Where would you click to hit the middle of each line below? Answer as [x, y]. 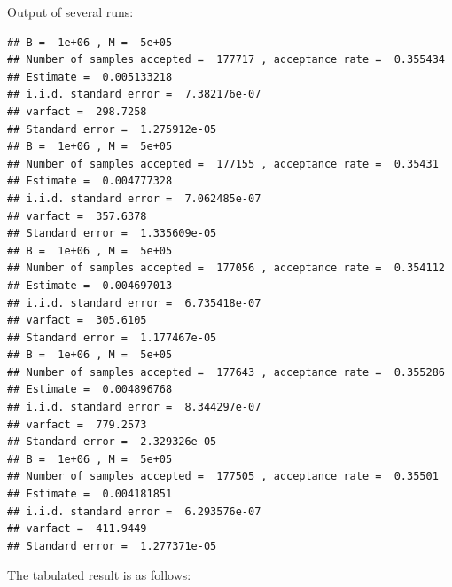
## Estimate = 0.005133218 [90, 77]
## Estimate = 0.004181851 [90, 494]
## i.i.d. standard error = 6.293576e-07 [134, 511]
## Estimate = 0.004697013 [90, 285]
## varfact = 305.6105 [77, 321]
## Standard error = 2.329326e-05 [112, 442]
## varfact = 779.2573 [77, 424]
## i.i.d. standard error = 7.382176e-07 [134, 94]
